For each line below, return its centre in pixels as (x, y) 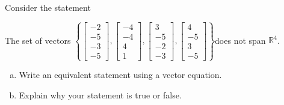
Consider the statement (48, 7)
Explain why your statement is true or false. (100, 94)
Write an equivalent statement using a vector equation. (120, 75)
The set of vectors (38, 40)
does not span (240, 40)
